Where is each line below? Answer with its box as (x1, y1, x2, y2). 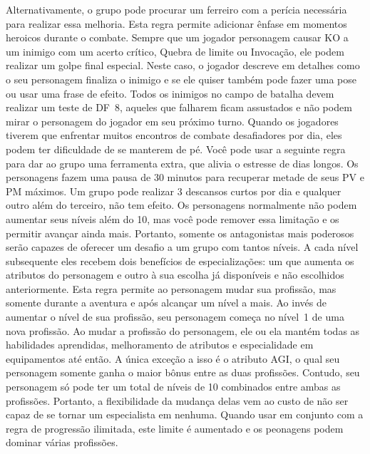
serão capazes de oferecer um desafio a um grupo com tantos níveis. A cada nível (6, 239, 359, 254)
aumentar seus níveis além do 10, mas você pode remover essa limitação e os (6, 211, 339, 226)
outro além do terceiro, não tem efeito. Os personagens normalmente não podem (6, 197, 357, 212)
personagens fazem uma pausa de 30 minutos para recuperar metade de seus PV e (6, 170, 364, 185)
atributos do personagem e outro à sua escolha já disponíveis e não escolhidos (6, 267, 344, 282)
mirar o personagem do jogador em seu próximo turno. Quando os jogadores (6, 113, 339, 128)
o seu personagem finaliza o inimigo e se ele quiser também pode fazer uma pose (6, 71, 356, 86)
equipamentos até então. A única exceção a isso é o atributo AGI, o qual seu (6, 351, 340, 366)
